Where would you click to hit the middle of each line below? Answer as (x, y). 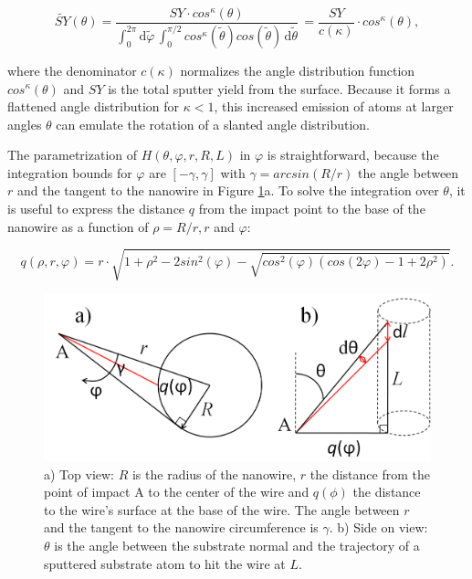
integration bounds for (70, 172)
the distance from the (370, 474)
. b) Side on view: (378, 527)
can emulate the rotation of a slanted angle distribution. (213, 124)
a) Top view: (79, 474)
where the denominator (72, 70)
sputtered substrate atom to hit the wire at (165, 563)
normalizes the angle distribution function (298, 70)
